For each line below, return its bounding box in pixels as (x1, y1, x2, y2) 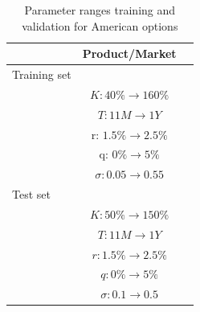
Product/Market (82, 45, 177, 62)
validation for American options (22, 17, 178, 34)
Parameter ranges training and (24, 2, 176, 18)
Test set (12, 186, 51, 203)
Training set (12, 66, 71, 83)
